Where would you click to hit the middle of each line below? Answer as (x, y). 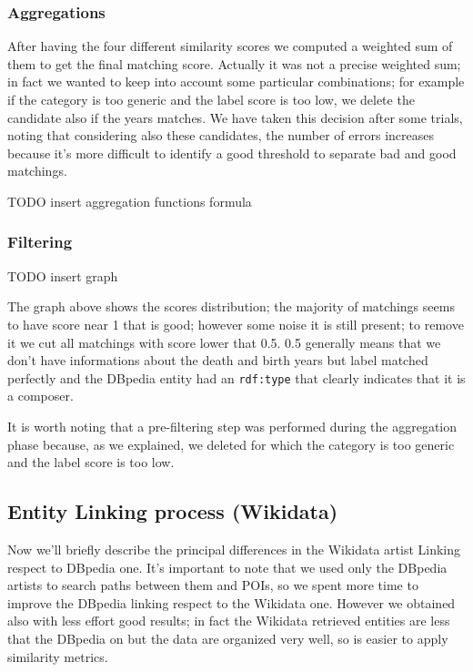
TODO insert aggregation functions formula (130, 201)
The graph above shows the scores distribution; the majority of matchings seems (231, 306)
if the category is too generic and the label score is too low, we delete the (211, 99)
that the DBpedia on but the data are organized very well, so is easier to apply (228, 638)
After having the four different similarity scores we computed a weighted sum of (230, 46)
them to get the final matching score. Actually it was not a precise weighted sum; (234, 63)
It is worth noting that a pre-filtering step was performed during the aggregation (232, 426)
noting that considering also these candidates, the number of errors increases (221, 135)
